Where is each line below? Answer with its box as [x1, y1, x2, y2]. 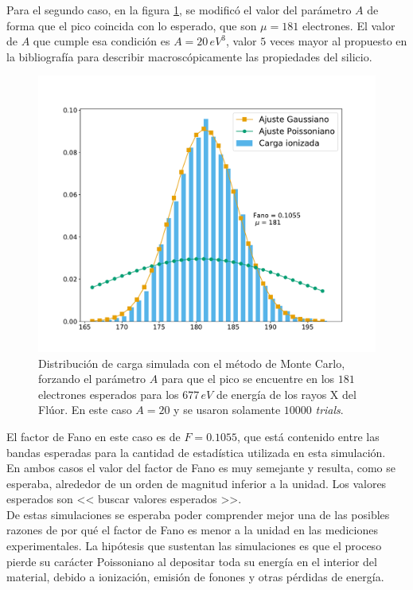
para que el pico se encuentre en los [161, 370, 335, 387]
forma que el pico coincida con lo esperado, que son [6, 17, 257, 33]
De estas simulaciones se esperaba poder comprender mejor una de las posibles [6, 506, 390, 522]
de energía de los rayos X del [216, 385, 357, 402]
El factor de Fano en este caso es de [6, 428, 181, 444]
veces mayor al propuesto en [269, 33, 407, 49]
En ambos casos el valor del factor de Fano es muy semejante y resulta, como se [6, 459, 396, 476]
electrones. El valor [302, 17, 395, 33]
